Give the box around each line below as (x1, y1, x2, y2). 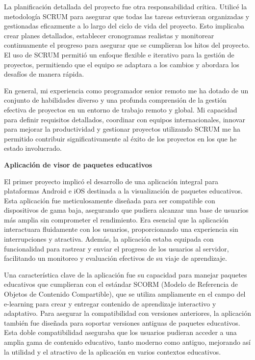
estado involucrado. (4, 143, 62, 153)
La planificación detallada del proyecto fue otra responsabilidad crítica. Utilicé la (4, 1, 247, 11)
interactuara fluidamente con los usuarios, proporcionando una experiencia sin (4, 224, 238, 234)
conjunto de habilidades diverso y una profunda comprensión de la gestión (4, 95, 227, 105)
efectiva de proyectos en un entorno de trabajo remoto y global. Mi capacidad (4, 104, 237, 114)
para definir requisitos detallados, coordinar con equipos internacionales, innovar (4, 114, 245, 124)
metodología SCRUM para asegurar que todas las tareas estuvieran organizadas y (4, 11, 250, 21)
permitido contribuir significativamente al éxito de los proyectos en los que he (4, 133, 237, 143)
